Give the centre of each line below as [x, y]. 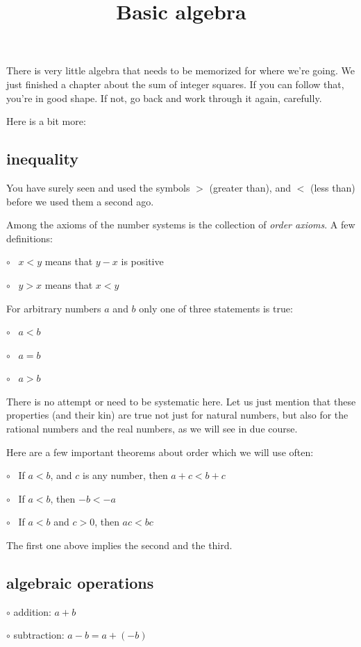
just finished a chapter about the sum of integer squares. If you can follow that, [175, 84]
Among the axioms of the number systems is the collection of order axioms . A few [181, 225]
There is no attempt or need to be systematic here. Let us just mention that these [181, 401]
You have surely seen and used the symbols [98, 187]
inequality [42, 159]
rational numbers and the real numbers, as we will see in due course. [152, 429]
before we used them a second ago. [80, 201]
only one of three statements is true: [216, 308]
